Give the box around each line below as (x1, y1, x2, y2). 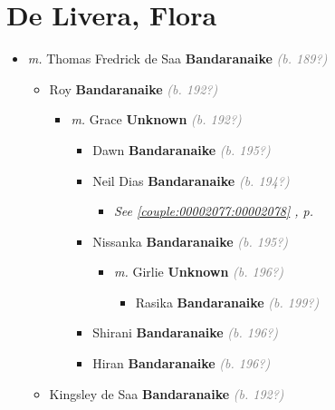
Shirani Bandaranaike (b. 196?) (92, 323, 279, 342)
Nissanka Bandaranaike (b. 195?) (92, 231, 289, 250)
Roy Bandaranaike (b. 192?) (49, 79, 218, 98)
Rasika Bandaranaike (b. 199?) (135, 292, 320, 311)
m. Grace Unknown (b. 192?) (71, 110, 242, 129)
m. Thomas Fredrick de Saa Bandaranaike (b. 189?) (27, 49, 328, 68)
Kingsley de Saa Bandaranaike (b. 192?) (49, 384, 284, 403)
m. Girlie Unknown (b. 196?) (113, 262, 283, 281)
